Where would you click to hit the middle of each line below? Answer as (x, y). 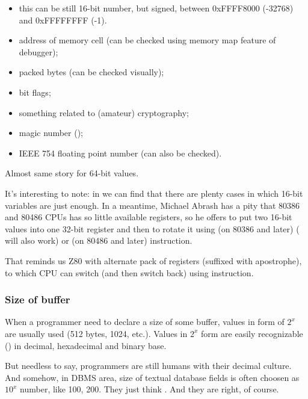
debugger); (38, 51)
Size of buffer (38, 299)
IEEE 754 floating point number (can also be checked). (120, 153)
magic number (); (51, 133)
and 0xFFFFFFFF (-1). (63, 20)
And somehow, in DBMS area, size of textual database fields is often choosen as (152, 377)
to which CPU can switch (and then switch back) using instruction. (129, 272)
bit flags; (35, 92)
